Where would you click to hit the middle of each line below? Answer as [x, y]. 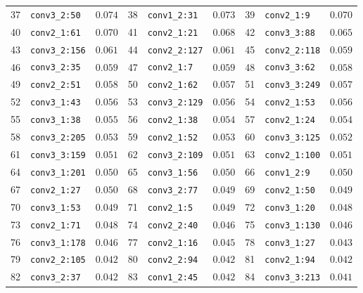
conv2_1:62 [173, 85]
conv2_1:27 [56, 190]
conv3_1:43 [56, 103]
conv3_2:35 [56, 68]
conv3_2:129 [175, 103]
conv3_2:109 [175, 155]
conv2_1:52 [173, 138]
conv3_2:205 [58, 138]
